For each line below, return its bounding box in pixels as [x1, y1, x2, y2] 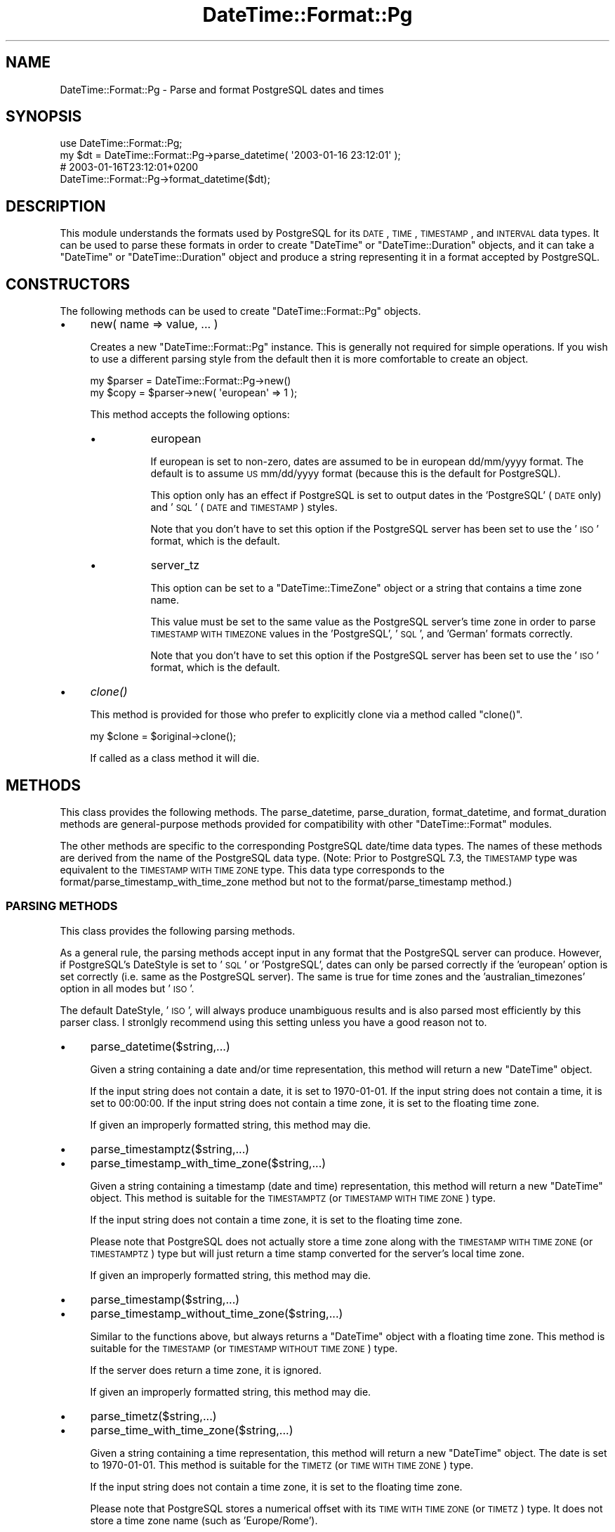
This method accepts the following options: [90, 408, 290, 421]
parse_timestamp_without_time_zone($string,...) [90, 1306, 343, 1320]
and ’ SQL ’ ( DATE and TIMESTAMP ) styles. [150, 501, 338, 514]
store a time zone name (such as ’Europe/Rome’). [90, 1514, 318, 1526]
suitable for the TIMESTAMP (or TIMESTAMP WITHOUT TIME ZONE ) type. [90, 1342, 398, 1354]
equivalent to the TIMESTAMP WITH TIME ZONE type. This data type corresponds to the [60, 863, 445, 876]
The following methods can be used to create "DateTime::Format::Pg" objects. [60, 305, 421, 318]
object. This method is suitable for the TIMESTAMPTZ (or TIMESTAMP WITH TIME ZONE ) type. [90, 1191, 496, 1204]
